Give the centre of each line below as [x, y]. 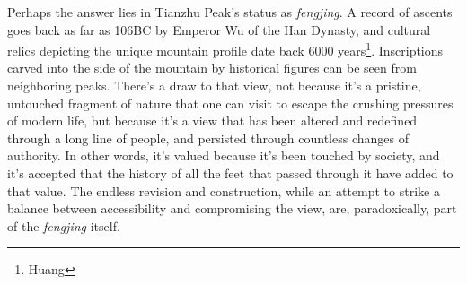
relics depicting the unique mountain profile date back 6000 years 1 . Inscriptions [225, 49]
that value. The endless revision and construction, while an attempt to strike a [224, 190]
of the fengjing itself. [64, 225]
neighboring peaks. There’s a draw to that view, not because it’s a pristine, [214, 86]
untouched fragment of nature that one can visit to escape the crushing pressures [230, 103]
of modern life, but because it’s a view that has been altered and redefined [212, 120]
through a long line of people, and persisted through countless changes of [208, 138]
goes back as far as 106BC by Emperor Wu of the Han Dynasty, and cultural [219, 29]
